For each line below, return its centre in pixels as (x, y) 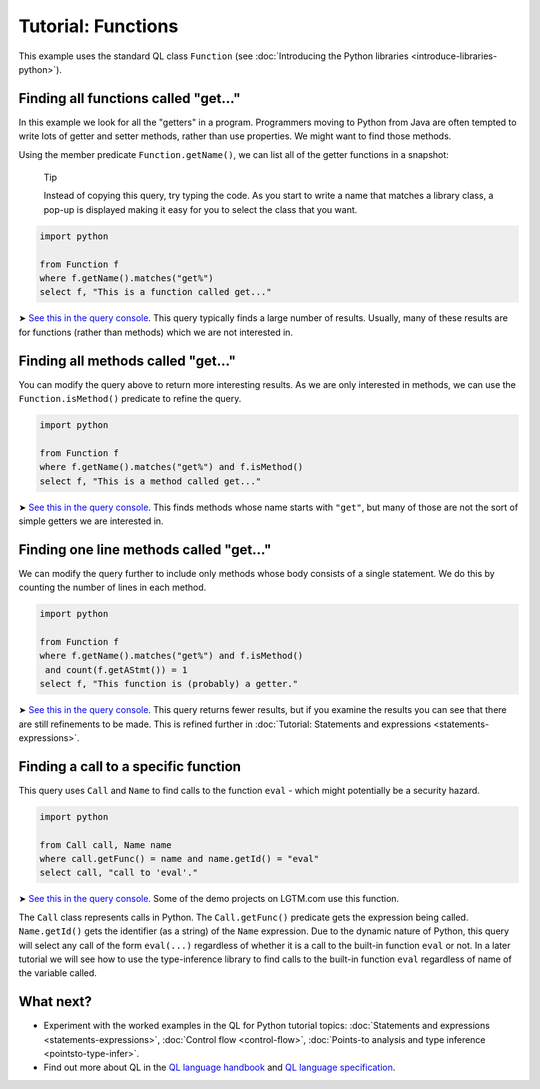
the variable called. (57, 973)
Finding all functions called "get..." (129, 98)
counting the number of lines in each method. (112, 587)
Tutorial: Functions (98, 26)
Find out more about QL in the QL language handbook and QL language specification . (219, 1067)
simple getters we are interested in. (91, 521)
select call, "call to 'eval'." (119, 873)
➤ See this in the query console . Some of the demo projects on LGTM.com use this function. (209, 899)
